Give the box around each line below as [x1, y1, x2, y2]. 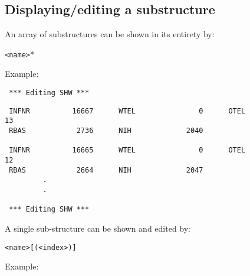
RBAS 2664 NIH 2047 [9, 165, 203, 174]
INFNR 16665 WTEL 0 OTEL [9, 146, 246, 155]
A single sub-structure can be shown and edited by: [5, 222, 190, 234]
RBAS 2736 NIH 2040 [9, 126, 203, 135]
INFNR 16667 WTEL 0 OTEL [9, 106, 246, 115]
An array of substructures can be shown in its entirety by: [5, 28, 215, 40]
